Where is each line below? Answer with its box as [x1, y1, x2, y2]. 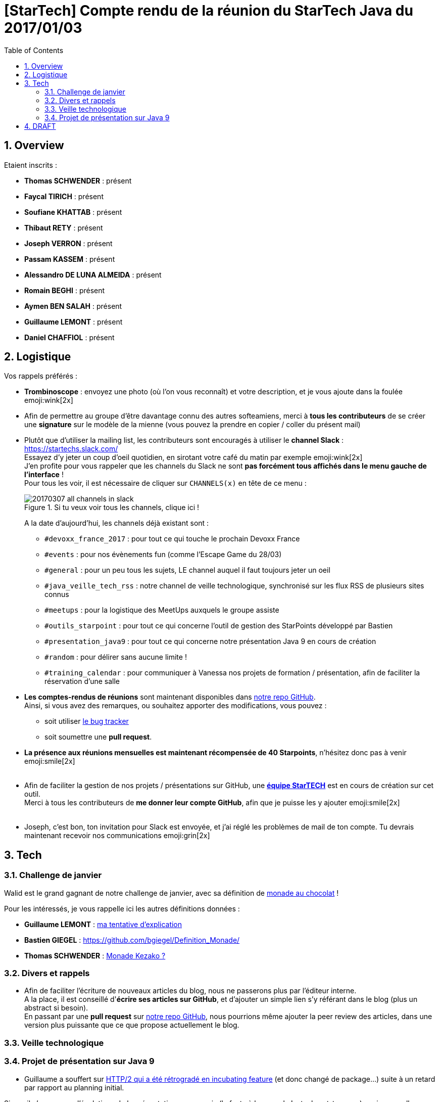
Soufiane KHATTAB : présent [24, 207, 122, 216]
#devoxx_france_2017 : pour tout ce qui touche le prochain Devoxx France [44, 534, 300, 543]
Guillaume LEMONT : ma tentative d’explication [24, 920, 182, 929]
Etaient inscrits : [4, 160, 57, 169]
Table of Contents [4, 45, 64, 55]
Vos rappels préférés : [4, 372, 78, 381]
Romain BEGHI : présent [24, 286, 105, 295]
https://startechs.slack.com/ [24, 444, 118, 453]
